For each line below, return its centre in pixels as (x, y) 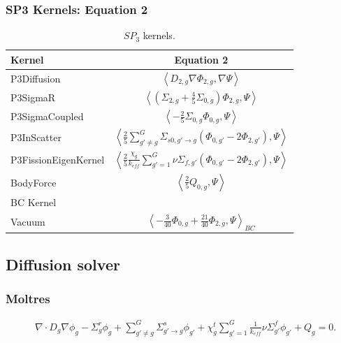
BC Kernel (34, 202)
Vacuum (28, 221)
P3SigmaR (33, 97)
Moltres (28, 298)
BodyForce (34, 182)
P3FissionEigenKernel (58, 160)
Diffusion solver (63, 264)
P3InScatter (36, 137)
